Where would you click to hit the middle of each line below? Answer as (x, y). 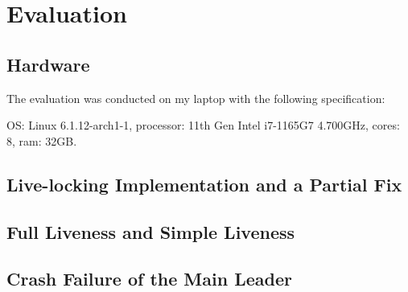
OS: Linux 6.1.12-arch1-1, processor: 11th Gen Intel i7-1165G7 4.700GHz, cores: (203, 125)
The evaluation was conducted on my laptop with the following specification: (196, 98)
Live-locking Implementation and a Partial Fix (204, 184)
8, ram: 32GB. (42, 140)
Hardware (48, 64)
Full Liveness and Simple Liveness (151, 231)
